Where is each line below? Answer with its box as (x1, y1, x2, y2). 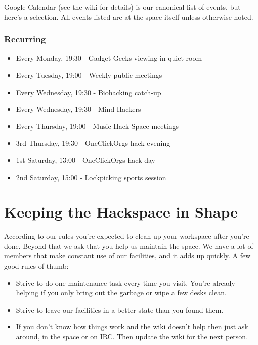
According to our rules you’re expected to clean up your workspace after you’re (4, 231, 249, 241)
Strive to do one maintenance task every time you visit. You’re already (16, 277, 235, 288)
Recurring (4, 33, 46, 46)
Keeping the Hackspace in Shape (4, 201, 238, 222)
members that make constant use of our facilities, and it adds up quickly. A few (4, 250, 251, 261)
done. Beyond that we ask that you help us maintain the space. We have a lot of (4, 240, 253, 251)
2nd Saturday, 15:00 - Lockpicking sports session (16, 171, 166, 182)
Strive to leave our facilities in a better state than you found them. (16, 304, 224, 315)
